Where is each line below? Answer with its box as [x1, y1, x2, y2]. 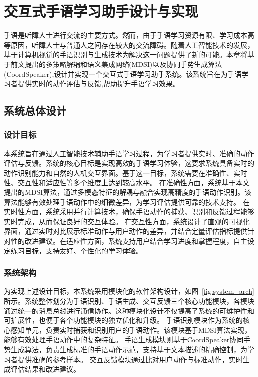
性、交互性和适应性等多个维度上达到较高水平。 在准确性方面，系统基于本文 [4, 177, 250, 188]
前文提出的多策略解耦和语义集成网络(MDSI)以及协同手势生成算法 [10, 59, 222, 69]
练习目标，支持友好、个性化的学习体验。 [10, 245, 143, 255]
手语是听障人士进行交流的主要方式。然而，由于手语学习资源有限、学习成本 [4, 30, 247, 40]
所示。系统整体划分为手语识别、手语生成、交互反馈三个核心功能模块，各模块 [4, 296, 254, 306]
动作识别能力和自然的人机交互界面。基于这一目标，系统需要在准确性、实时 [4, 167, 247, 178]
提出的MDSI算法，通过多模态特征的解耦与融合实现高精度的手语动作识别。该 [4, 187, 252, 197]
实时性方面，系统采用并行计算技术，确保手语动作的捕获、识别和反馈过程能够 [4, 206, 254, 217]
